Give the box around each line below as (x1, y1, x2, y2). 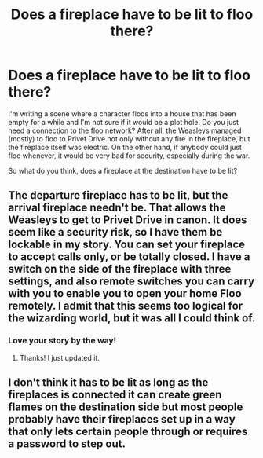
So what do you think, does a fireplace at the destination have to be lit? (8, 166, 238, 175)
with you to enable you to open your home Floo (8, 287, 242, 300)
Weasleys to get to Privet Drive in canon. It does (8, 214, 247, 227)
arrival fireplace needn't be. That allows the (8, 201, 226, 214)
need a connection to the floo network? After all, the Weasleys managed (8, 126, 242, 135)
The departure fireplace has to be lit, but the (8, 189, 228, 202)
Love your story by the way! (8, 335, 117, 346)
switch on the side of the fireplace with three (8, 262, 232, 276)
